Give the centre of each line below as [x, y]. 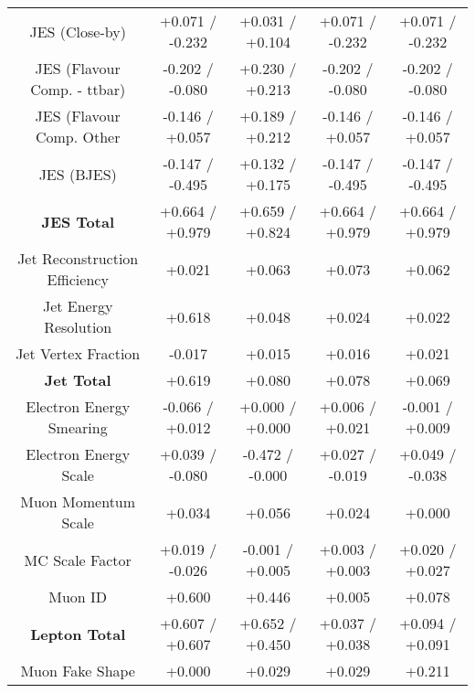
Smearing [78, 427]
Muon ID [78, 597]
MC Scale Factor [78, 560]
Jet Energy [78, 306]
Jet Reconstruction [78, 258]
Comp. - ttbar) [78, 89]
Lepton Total [78, 634]
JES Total [78, 221]
